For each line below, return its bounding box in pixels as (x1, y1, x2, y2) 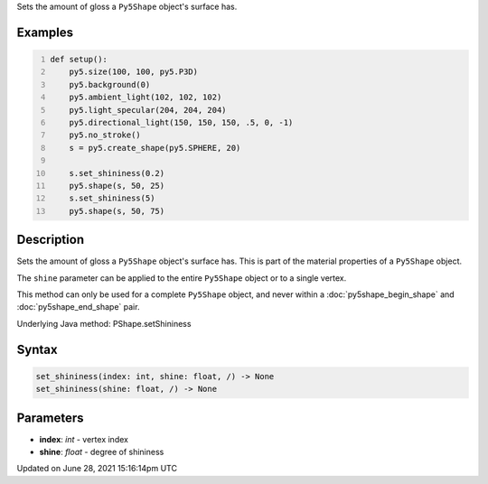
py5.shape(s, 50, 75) (69, 206, 165, 216)
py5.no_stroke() (69, 130, 142, 140)
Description (16, 232, 85, 247)
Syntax (16, 341, 58, 357)
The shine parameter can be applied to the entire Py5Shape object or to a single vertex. (16, 272, 347, 284)
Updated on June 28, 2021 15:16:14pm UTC (16, 463, 178, 474)
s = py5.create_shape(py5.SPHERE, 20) (69, 143, 241, 153)
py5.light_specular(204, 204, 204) (69, 105, 227, 115)
